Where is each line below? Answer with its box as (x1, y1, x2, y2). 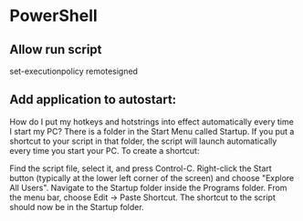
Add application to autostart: (9, 92, 177, 107)
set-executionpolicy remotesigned (9, 65, 139, 76)
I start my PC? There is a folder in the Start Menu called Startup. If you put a (9, 126, 295, 136)
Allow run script (9, 42, 102, 57)
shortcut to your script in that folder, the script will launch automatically (9, 136, 277, 146)
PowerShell (9, 5, 98, 26)
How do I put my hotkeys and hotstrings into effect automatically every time (9, 116, 294, 127)
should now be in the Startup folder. (9, 201, 144, 212)
